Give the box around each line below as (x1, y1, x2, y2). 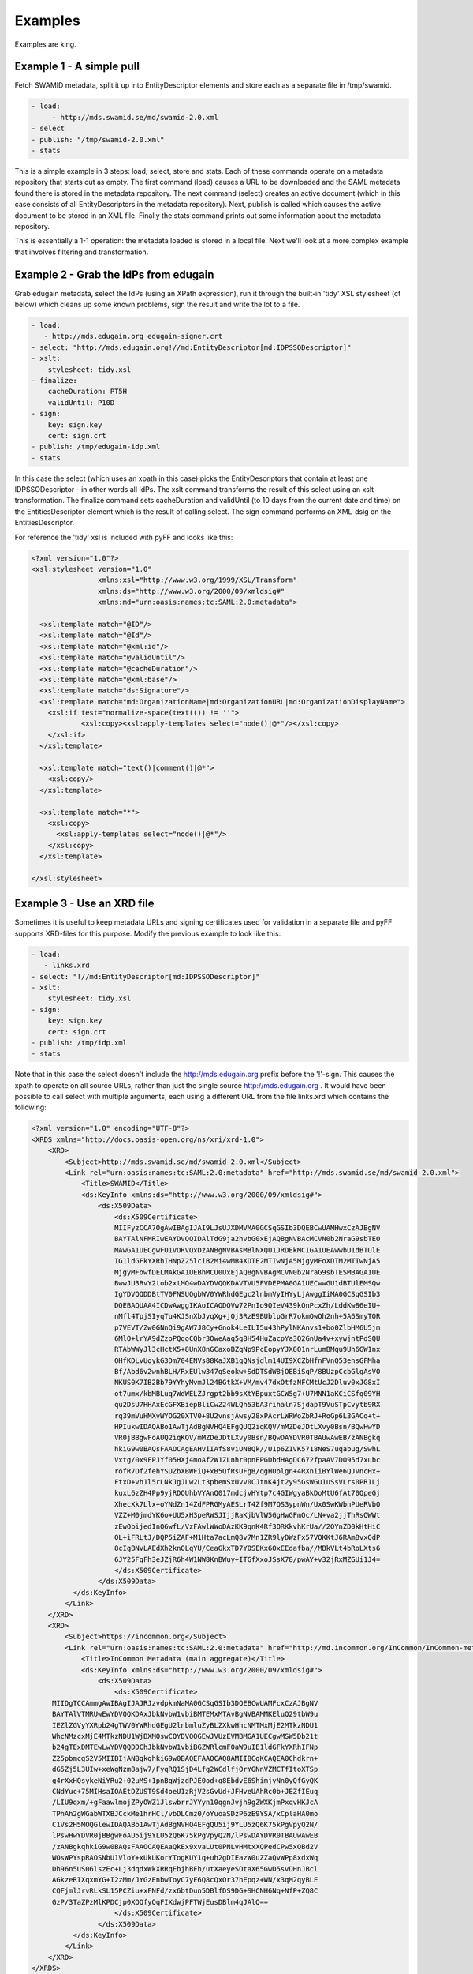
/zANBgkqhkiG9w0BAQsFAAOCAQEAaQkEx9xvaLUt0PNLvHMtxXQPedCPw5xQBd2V (51, 1842, 318, 1851)
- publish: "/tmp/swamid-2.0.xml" (31, 135, 165, 144)
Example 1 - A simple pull (14, 60, 140, 73)
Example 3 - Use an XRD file (14, 897, 155, 910)
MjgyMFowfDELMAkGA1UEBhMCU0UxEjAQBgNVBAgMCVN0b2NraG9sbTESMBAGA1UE (114, 1267, 381, 1277)
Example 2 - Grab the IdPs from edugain (14, 268, 214, 281)
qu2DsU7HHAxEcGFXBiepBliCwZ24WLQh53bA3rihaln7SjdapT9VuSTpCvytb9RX (114, 1400, 381, 1409)
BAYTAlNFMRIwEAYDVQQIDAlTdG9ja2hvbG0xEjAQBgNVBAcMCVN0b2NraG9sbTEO (114, 1234, 381, 1244)
